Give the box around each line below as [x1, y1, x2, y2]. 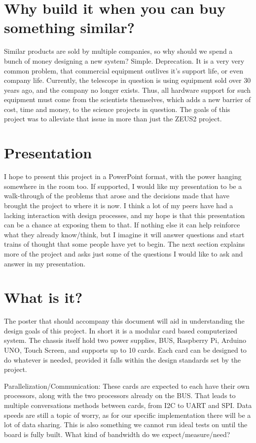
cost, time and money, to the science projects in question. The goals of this [4, 104, 230, 114]
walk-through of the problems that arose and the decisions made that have [4, 190, 229, 201]
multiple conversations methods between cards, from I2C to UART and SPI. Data [4, 400, 252, 410]
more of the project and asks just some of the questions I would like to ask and [4, 248, 243, 258]
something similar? [4, 17, 135, 37]
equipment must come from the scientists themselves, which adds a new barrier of [4, 94, 251, 105]
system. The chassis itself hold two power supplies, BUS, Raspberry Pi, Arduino [4, 335, 247, 345]
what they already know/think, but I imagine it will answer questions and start [4, 229, 245, 239]
